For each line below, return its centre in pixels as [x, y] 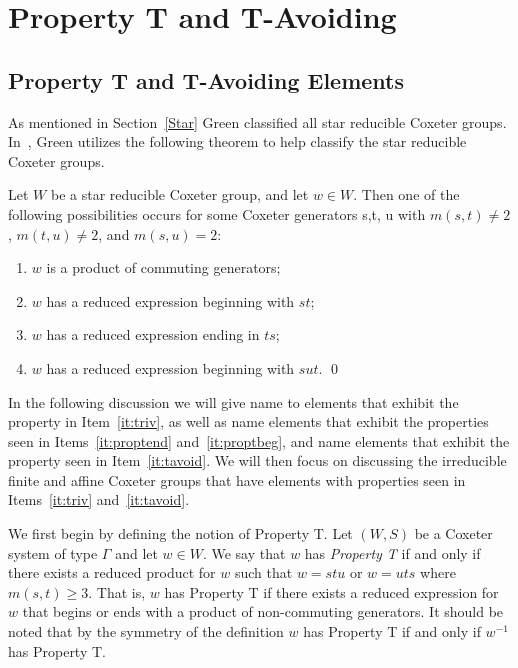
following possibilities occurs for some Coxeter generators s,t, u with [217, 213]
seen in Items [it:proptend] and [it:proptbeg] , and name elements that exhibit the [259, 440]
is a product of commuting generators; [163, 267]
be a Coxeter [453, 533]
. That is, [117, 591]
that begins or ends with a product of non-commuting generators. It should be [263, 611]
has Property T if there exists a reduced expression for [331, 591]
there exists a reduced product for [112, 572]
